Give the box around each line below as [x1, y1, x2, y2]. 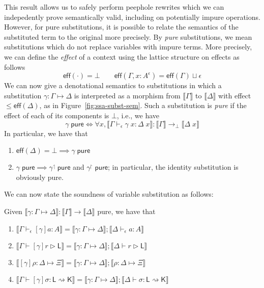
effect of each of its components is [4, 110, 109, 120]
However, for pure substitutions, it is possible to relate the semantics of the [4, 21, 239, 32]
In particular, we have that [4, 127, 88, 138]
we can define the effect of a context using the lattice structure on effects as [4, 51, 240, 62]
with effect [218, 90, 251, 100]
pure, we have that [97, 205, 156, 216]
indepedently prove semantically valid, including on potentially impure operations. [4, 11, 260, 22]
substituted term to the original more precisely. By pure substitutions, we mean [4, 31, 252, 42]
